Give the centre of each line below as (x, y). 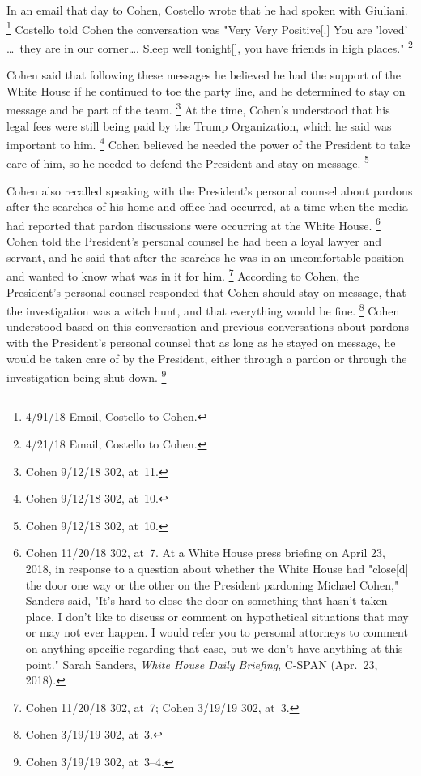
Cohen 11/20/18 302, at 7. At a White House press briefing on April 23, (205, 553)
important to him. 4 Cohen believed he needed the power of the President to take (208, 143)
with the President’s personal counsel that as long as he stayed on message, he (201, 342)
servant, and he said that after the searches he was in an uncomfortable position (205, 257)
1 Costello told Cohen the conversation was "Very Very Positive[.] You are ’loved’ (207, 28)
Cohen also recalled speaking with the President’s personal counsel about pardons (210, 190)
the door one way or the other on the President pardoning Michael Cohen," (212, 584)
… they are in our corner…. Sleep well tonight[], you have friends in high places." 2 (210, 46)
